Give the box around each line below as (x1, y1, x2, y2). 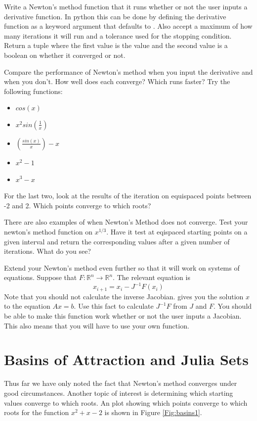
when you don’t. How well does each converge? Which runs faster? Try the (4, 76, 230, 87)
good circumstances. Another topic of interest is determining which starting (4, 387, 233, 398)
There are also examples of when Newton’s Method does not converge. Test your (4, 217, 248, 227)
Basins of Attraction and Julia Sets (4, 349, 249, 370)
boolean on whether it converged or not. (4, 49, 126, 60)
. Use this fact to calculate (74, 301, 154, 311)
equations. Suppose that (4, 272, 77, 282)
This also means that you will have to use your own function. (4, 320, 189, 330)
